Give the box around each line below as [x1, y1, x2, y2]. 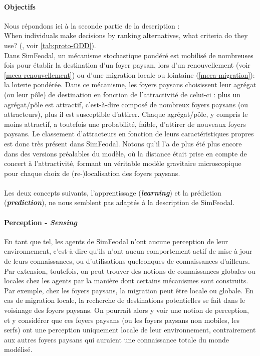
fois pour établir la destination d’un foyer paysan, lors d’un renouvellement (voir [4, 60, 250, 70]
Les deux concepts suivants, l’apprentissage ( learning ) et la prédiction [4, 187, 221, 198]
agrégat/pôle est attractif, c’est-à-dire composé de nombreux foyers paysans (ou [4, 99, 248, 109]
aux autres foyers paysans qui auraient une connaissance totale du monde [4, 334, 229, 344]
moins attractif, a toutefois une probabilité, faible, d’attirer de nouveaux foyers [4, 118, 246, 129]
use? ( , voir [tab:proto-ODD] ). [4, 40, 96, 50]
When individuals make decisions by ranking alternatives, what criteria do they [4, 30, 248, 41]
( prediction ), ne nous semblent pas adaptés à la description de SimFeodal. [4, 197, 235, 208]
